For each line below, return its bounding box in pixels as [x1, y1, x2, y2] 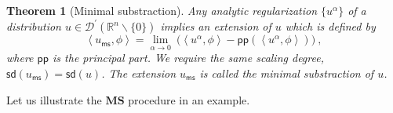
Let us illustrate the [6, 91, 102, 108]
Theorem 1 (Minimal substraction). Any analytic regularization [6, 2, 318, 18]
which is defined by [285, 18, 376, 35]
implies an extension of [160, 18, 271, 35]
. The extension [101, 64, 176, 81]
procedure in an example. [128, 91, 250, 108]
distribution [6, 18, 61, 35]
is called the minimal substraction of [199, 64, 374, 81]
